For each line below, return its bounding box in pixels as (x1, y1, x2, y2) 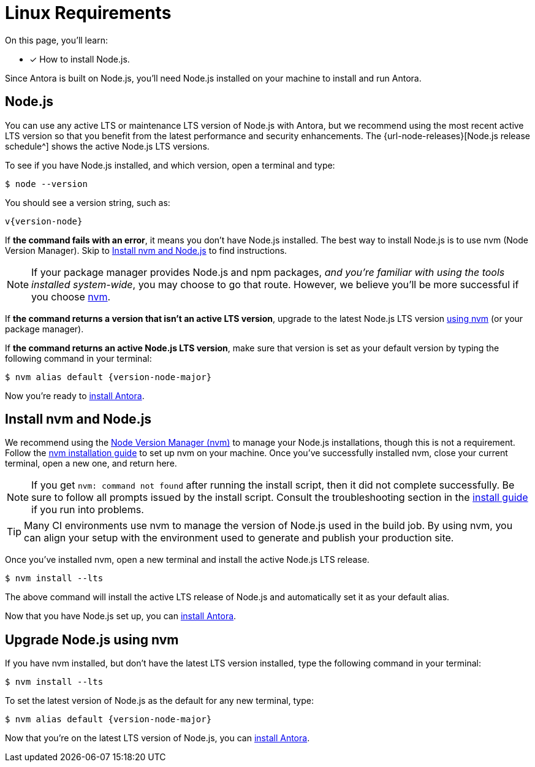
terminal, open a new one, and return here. (5, 458, 177, 469)
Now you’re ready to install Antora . (5, 390, 145, 401)
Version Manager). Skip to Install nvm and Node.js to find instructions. (5, 245, 287, 256)
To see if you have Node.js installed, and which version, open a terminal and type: (5, 159, 335, 170)
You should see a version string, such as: (5, 197, 170, 208)
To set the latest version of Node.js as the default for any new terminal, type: (5, 695, 314, 706)
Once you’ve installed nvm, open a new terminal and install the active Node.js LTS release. (5, 554, 370, 565)
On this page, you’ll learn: (5, 34, 108, 45)
